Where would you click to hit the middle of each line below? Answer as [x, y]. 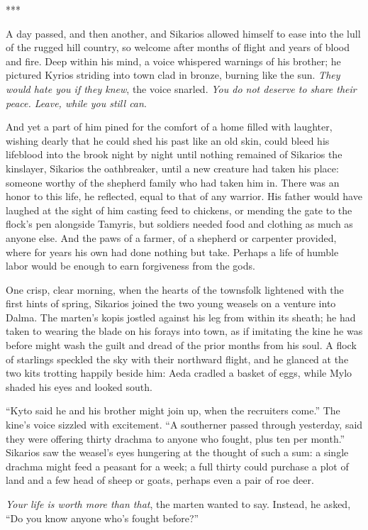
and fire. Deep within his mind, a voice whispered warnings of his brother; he [173, 61]
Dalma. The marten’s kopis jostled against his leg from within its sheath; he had [181, 317]
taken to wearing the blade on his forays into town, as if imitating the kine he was [184, 331]
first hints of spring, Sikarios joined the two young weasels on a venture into [171, 303]
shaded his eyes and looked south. [79, 386]
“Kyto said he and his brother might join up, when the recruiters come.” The [173, 410]
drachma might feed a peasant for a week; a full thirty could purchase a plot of [177, 466]
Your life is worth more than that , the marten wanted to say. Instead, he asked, [178, 504]
